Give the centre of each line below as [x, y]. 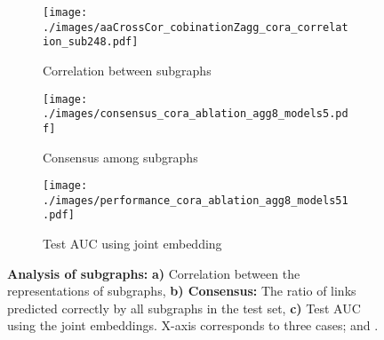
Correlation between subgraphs [127, 70]
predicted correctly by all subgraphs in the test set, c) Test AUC [184, 308]
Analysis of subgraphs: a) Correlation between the [154, 273]
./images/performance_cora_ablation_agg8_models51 [196, 200]
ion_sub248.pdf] [91, 42]
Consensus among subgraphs [120, 157]
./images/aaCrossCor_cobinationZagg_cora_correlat [196, 27]
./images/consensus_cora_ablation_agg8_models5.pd [196, 114]
